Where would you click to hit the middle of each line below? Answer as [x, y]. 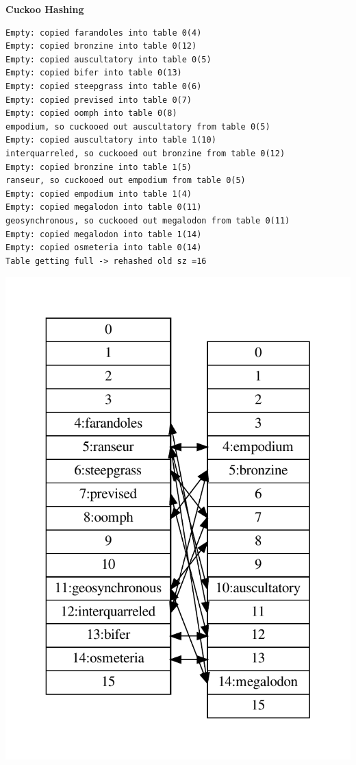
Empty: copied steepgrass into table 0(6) [104, 86]
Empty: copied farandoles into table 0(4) [104, 33]
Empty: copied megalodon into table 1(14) [104, 234]
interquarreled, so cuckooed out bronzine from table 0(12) [145, 153]
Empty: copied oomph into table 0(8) [91, 113]
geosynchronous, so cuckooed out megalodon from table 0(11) [148, 220]
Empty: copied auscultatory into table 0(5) [109, 59]
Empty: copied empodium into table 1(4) [99, 194]
